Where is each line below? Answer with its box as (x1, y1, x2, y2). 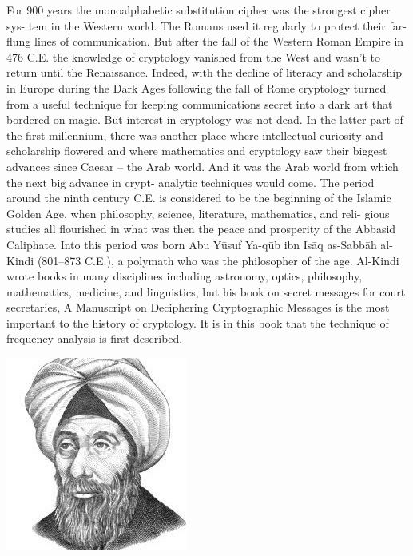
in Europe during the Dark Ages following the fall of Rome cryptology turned (6, 79, 387, 96)
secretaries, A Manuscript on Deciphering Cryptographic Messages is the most (6, 299, 390, 316)
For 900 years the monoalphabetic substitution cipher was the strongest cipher (6, 2, 391, 18)
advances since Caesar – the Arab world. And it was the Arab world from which (6, 157, 399, 174)
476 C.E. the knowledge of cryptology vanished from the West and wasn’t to (6, 48, 380, 65)
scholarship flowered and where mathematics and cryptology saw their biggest (6, 142, 387, 159)
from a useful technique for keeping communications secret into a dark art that (6, 95, 393, 112)
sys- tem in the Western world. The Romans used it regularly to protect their (6, 17, 386, 34)
